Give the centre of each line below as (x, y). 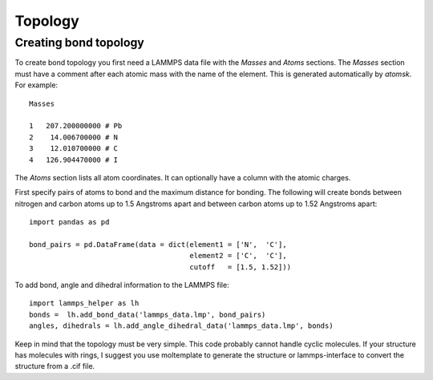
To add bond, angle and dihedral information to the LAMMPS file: (122, 285)
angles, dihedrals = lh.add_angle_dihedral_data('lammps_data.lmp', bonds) (181, 326)
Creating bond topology (79, 42)
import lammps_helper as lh (84, 303)
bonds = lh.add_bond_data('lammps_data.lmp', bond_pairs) (148, 314)
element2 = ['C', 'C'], (239, 256)
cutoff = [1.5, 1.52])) (241, 267)
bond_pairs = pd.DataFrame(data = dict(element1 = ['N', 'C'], (158, 244)
